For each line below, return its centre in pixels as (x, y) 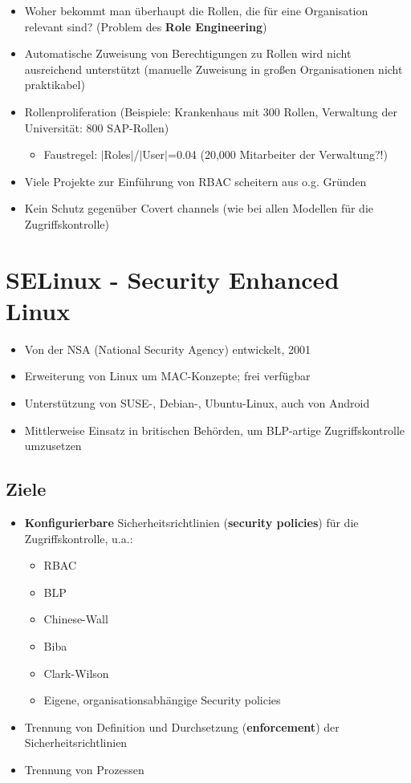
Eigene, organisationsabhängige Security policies (162, 700)
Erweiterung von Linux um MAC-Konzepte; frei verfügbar (167, 376)
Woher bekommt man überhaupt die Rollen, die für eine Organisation (196, 10)
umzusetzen (53, 446)
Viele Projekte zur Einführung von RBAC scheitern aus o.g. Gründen (195, 181)
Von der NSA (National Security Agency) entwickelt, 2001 (168, 349)
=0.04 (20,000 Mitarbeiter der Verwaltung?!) (277, 154)
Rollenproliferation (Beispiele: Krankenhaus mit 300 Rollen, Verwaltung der (211, 111)
